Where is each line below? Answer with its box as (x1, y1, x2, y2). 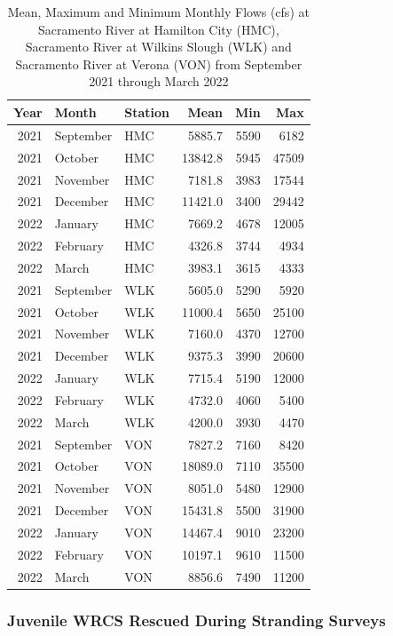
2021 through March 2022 (89, 72, 229, 91)
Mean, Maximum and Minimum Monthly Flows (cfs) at (7, 3, 310, 20)
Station (124, 102, 170, 121)
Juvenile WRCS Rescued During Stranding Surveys (7, 608, 386, 631)
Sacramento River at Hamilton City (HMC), (37, 20, 279, 38)
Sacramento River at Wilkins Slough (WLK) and (25, 37, 292, 56)
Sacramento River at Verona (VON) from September (15, 54, 303, 73)
